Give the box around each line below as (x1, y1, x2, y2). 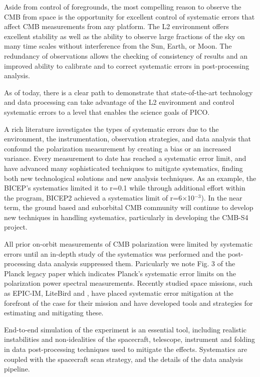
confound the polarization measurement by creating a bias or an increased (4, 143, 231, 153)
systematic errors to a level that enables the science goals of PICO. (4, 106, 210, 117)
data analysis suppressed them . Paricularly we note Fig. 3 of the (38, 258, 235, 269)
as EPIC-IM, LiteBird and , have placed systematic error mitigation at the (4, 288, 233, 298)
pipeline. (4, 363, 30, 374)
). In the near (201, 192, 242, 203)
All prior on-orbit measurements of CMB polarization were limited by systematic (4, 239, 253, 249)
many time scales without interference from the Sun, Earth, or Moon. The (4, 41, 232, 51)
